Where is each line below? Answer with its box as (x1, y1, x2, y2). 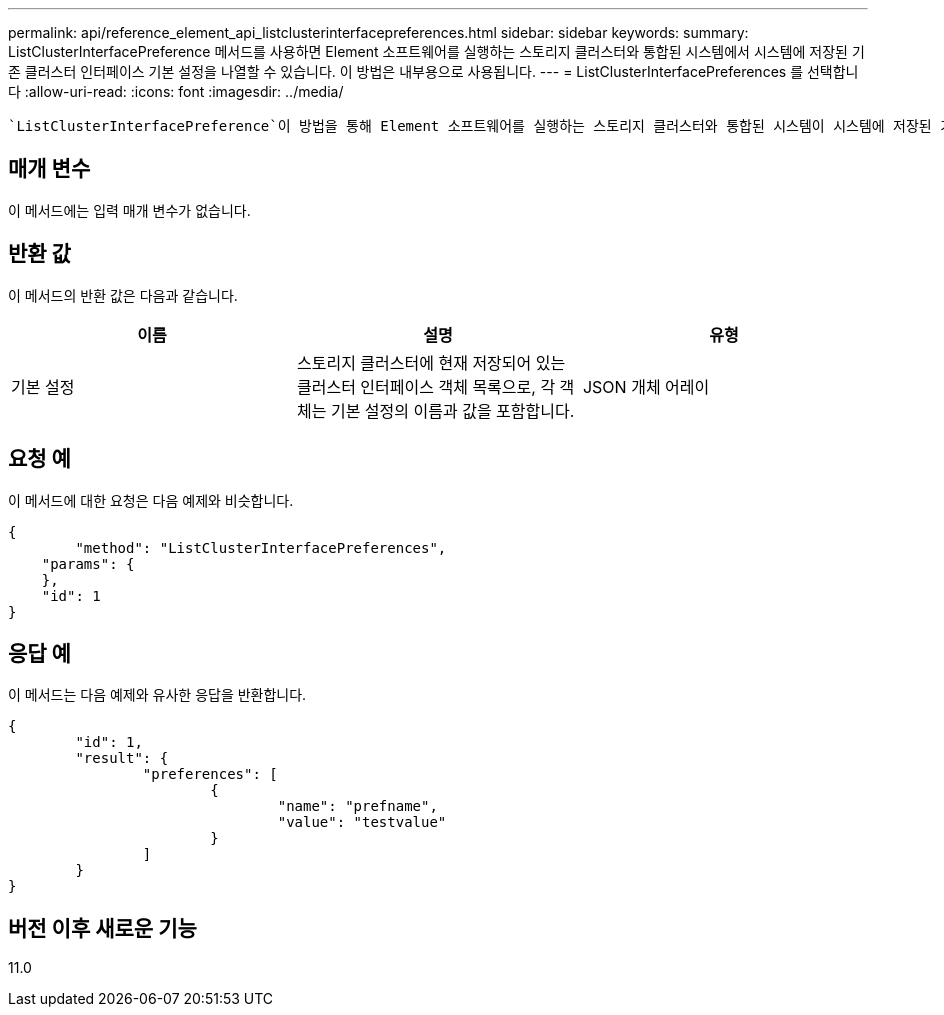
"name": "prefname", (277, 798, 438, 815)
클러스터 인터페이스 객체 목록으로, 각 (296, 376, 556, 397)
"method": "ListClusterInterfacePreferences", (75, 539, 447, 556)
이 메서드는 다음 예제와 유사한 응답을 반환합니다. (8, 686, 307, 704)
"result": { (75, 750, 169, 767)
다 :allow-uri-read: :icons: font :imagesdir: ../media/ (8, 83, 344, 100)
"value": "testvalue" (277, 814, 447, 831)
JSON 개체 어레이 (582, 376, 710, 397)
